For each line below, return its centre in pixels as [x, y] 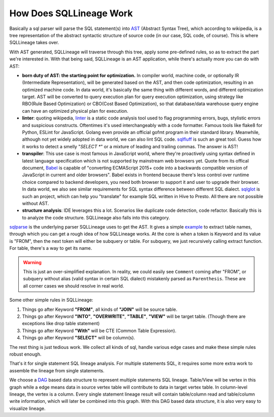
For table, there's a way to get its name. [51, 248]
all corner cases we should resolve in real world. [74, 286]
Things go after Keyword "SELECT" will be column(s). [79, 338]
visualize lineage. [27, 408]
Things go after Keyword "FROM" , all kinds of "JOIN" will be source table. [100, 309]
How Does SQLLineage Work [71, 13]
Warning [32, 262]
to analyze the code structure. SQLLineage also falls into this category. [96, 217]
